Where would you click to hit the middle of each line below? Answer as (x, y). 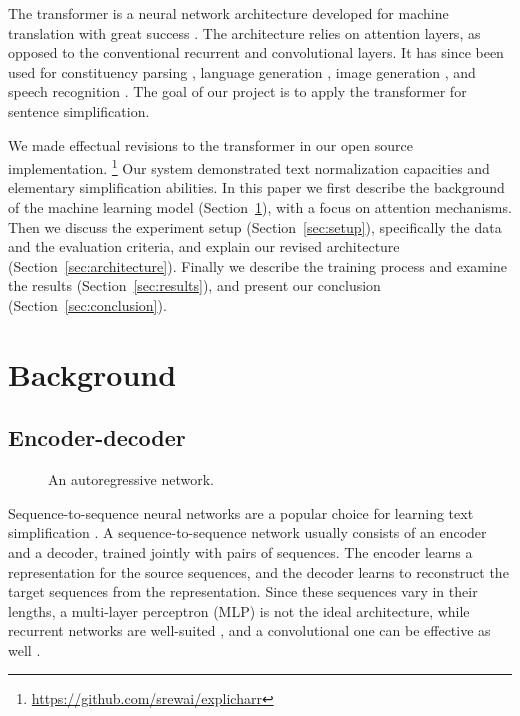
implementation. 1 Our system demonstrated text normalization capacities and (249, 166)
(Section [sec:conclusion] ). (87, 304)
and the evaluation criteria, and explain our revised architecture (204, 246)
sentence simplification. (79, 110)
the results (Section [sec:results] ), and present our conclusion (194, 285)
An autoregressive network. (131, 479)
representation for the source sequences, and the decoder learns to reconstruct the (258, 571)
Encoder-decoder (97, 437)
